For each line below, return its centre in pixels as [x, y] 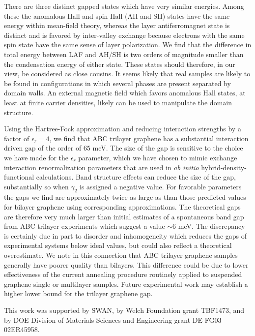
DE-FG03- [208, 320]
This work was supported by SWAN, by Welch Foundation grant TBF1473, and [124, 310]
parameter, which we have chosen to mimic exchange [158, 157]
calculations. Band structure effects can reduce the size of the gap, [136, 177]
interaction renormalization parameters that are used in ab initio [101, 167]
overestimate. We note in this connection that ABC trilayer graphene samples [121, 255]
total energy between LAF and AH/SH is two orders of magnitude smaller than [124, 54]
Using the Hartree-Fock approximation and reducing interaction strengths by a [123, 129]
